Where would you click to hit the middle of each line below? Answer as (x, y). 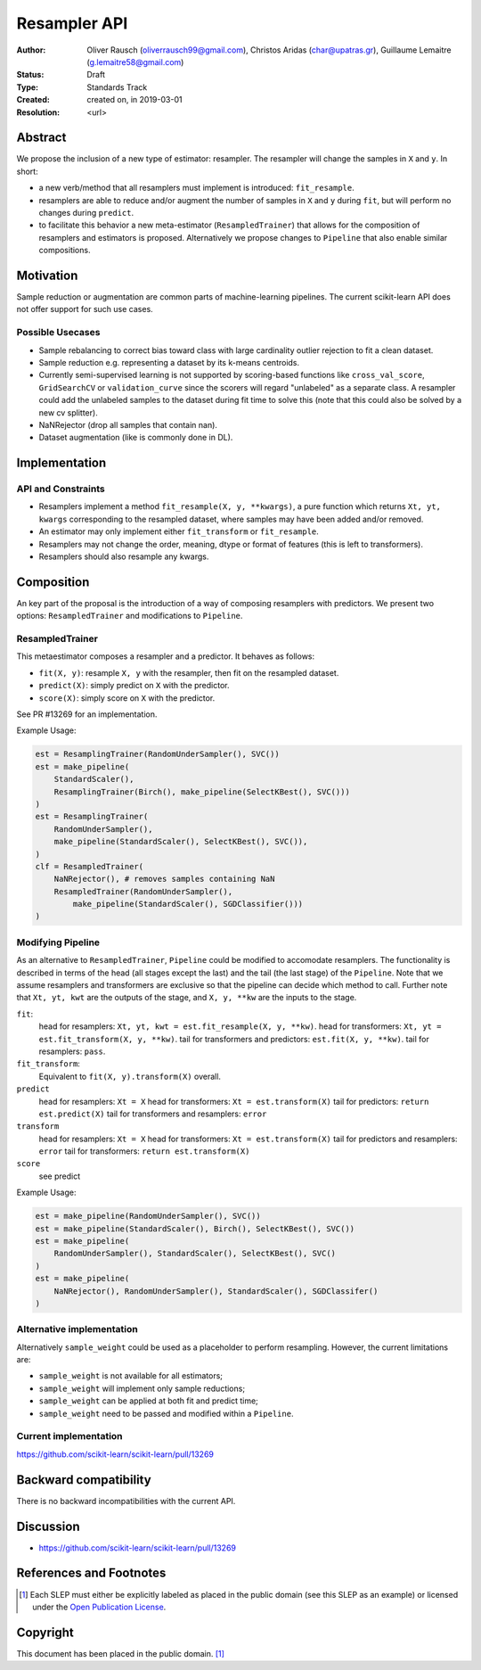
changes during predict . (86, 212)
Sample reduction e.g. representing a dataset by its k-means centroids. (169, 362)
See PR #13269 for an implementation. (87, 714)
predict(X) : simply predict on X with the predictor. (134, 686)
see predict (59, 1176)
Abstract (41, 138)
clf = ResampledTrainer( (90, 866)
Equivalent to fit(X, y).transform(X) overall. (130, 1076)
